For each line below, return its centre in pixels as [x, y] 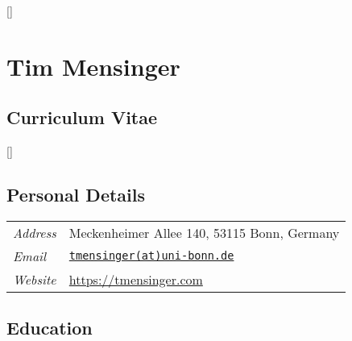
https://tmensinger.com [136, 279]
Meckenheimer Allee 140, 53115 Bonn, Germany [204, 232]
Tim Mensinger [93, 66]
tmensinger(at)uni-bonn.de [151, 256]
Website [35, 279]
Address [35, 232]
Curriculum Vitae [82, 117]
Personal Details [76, 195]
